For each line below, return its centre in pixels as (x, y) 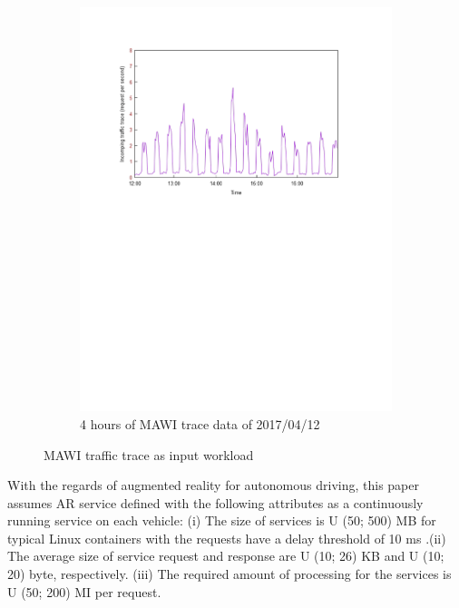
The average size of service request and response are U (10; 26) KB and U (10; (226, 556)
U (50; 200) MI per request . (84, 591)
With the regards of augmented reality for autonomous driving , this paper (213, 485)
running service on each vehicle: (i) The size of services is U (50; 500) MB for (222, 520)
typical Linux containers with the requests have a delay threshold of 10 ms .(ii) (227, 538)
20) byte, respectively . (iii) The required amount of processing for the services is (229, 574)
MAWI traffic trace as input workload (149, 454)
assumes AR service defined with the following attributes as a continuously (215, 502)
